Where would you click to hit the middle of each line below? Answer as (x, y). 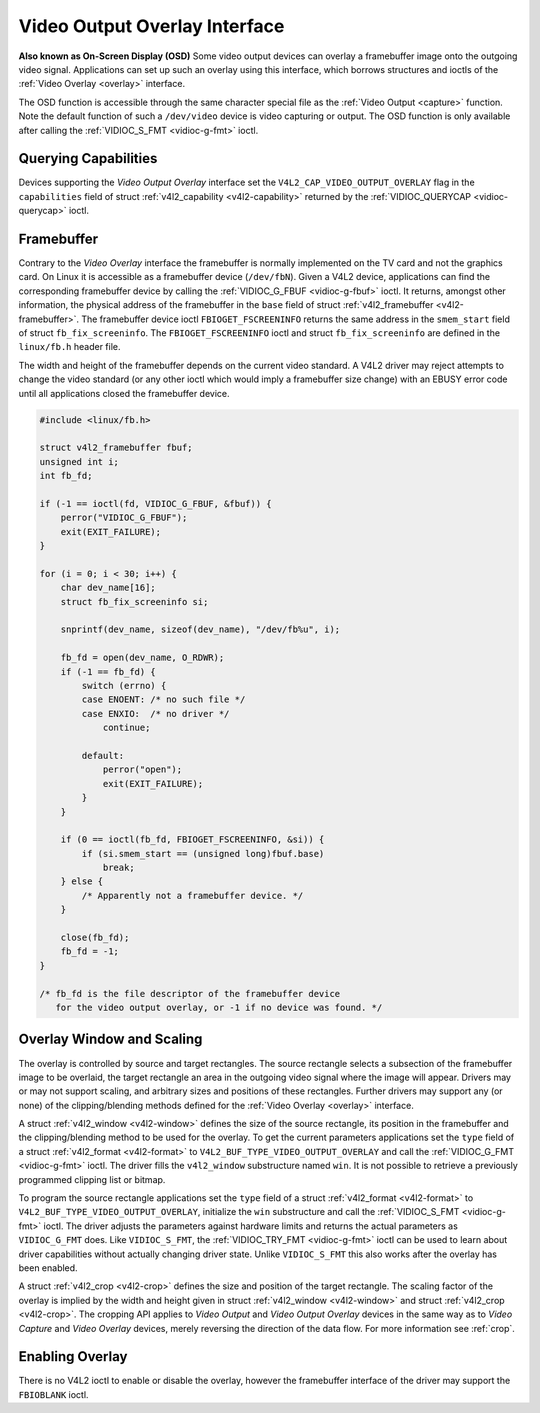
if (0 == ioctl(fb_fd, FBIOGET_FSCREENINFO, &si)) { (192, 839)
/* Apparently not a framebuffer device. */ (192, 895)
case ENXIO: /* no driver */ (155, 713)
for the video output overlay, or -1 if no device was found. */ (219, 1007)
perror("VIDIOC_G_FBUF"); (124, 518)
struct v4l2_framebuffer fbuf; (116, 448)
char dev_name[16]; (108, 588)
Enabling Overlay (73, 1356)
